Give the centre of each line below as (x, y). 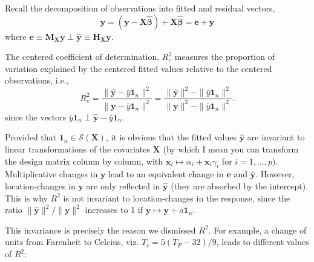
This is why (26, 198)
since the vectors (36, 116)
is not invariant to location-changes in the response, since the (177, 198)
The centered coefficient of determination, (82, 57)
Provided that (31, 137)
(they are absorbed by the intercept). (240, 186)
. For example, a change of (257, 230)
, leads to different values (263, 242)
